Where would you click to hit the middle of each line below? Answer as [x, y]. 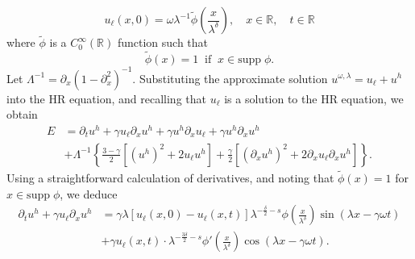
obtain [22, 114]
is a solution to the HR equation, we [314, 98]
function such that [163, 42]
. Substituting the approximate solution [230, 78]
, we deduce [89, 193]
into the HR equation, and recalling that [106, 98]
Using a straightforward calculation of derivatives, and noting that [170, 178]
